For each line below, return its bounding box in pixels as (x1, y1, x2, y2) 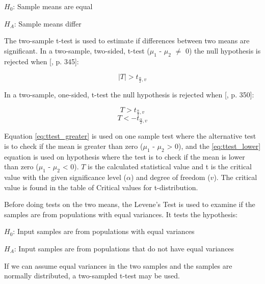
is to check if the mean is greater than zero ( (4, 140, 143, 151)
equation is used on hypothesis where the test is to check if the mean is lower (4, 151, 245, 162)
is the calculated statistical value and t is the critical (88, 161, 252, 172)
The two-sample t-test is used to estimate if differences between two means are (4, 35, 250, 46)
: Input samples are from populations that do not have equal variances (14, 243, 234, 253)
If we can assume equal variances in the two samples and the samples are (4, 260, 232, 271)
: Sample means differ (14, 18, 82, 29)
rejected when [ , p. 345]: (4, 56, 79, 66)
